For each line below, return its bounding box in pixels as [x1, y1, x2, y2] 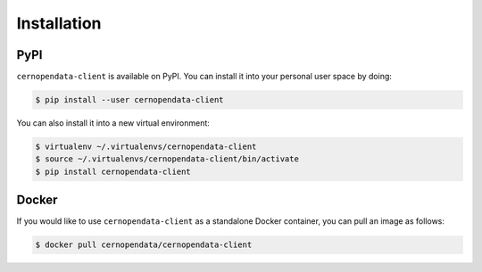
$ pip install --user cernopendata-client [35, 95, 224, 105]
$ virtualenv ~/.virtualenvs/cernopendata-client [35, 142, 257, 152]
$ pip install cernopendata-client [35, 166, 191, 177]
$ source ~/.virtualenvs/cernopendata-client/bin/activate [35, 154, 299, 164]
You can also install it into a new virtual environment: [16, 118, 210, 128]
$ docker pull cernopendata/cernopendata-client [35, 240, 253, 250]
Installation [16, 13, 102, 33]
